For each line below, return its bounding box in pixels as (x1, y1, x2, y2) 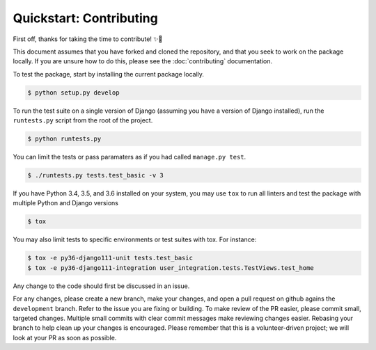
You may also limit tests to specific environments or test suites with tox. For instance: (13, 235, 257, 244)
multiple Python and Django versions (13, 199, 118, 207)
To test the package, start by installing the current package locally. (13, 70, 205, 78)
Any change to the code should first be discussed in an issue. (13, 282, 190, 290)
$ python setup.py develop (27, 88, 120, 97)
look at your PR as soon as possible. (13, 333, 117, 342)
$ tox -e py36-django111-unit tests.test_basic (27, 254, 193, 262)
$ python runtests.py (27, 135, 102, 143)
